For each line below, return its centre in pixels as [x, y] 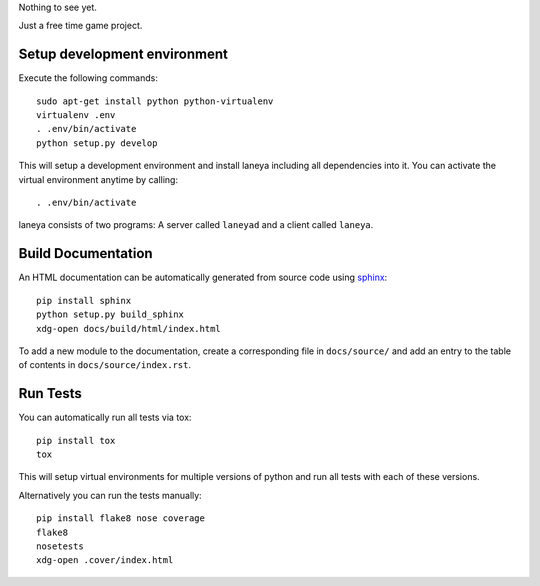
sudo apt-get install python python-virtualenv [155, 101]
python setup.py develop [97, 143]
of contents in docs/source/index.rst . [105, 365]
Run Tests [50, 393]
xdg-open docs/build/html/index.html [129, 328]
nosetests [60, 546]
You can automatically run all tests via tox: [105, 417]
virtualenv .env [76, 115]
